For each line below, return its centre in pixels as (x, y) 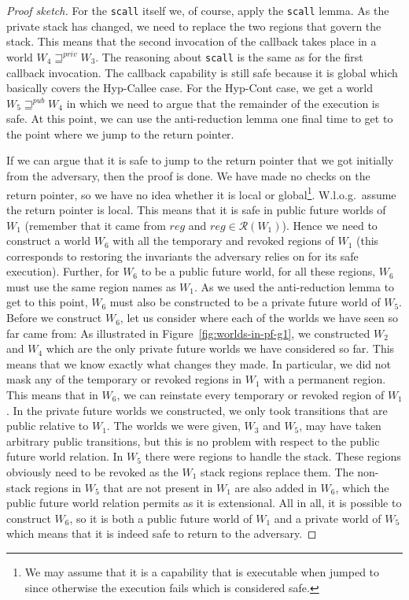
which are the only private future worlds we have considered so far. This (220, 348)
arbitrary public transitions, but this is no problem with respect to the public (193, 441)
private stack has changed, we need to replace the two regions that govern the (194, 26)
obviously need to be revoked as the (92, 472)
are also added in (276, 487)
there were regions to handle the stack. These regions (273, 456)
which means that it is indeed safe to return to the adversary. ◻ (162, 533)
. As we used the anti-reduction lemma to (295, 286)
